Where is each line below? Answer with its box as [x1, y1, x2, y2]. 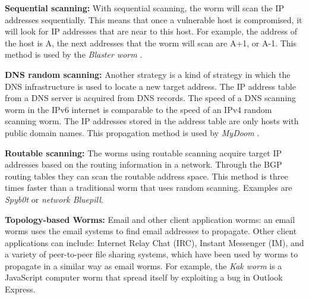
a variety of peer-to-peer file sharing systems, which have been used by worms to [5, 248, 298, 260]
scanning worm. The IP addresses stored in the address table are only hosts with [5, 115, 299, 127]
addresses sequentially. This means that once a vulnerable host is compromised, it [5, 13, 302, 26]
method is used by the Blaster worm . [5, 48, 143, 61]
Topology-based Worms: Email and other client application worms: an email [5, 213, 295, 225]
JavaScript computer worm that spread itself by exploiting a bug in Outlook [5, 271, 283, 284]
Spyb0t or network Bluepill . [5, 193, 103, 205]
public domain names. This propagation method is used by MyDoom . [5, 126, 260, 139]
